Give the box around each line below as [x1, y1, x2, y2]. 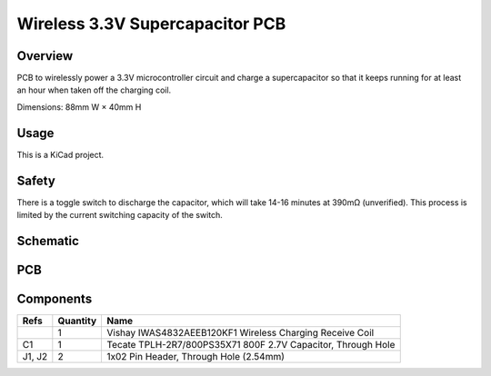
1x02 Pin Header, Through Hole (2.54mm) [106, 350, 286, 362]
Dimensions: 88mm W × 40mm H [16, 101, 142, 113]
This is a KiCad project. [16, 149, 105, 160]
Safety [16, 173, 56, 188]
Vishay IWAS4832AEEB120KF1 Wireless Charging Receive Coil [106, 326, 375, 339]
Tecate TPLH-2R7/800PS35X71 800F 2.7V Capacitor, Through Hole [106, 338, 396, 351]
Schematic [16, 233, 79, 249]
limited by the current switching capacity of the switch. [16, 210, 223, 221]
